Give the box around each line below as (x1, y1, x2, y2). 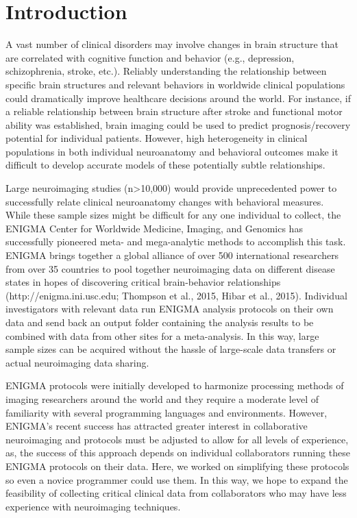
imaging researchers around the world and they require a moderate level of (5, 391, 319, 406)
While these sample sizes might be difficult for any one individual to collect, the (5, 208, 341, 222)
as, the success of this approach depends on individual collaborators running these (5, 445, 350, 460)
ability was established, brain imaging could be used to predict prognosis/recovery (5, 117, 351, 132)
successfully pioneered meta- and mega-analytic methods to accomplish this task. (5, 234, 346, 249)
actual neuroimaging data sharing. (5, 355, 149, 369)
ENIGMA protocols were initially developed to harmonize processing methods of (5, 378, 344, 393)
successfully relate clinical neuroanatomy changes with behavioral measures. (5, 194, 324, 208)
